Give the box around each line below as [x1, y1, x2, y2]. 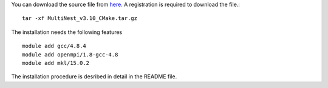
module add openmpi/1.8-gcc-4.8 [22, 51, 118, 58]
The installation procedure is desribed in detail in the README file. [11, 73, 177, 80]
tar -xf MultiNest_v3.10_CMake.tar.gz [22, 15, 138, 22]
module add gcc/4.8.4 [22, 42, 86, 50]
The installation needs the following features [11, 28, 123, 36]
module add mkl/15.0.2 [22, 59, 90, 66]
